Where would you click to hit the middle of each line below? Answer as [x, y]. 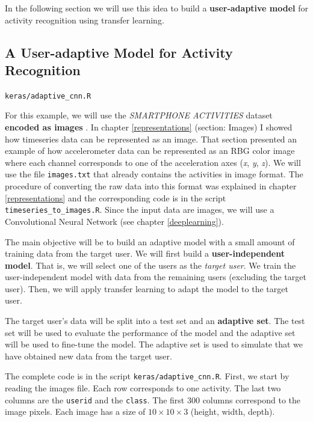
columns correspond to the [252, 399]
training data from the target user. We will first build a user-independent [145, 253]
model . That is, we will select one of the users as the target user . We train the [150, 265]
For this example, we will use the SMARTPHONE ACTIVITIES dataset [139, 115]
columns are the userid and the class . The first [95, 399]
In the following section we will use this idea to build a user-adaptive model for [156, 8]
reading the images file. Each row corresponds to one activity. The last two [143, 388]
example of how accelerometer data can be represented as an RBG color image [150, 151]
